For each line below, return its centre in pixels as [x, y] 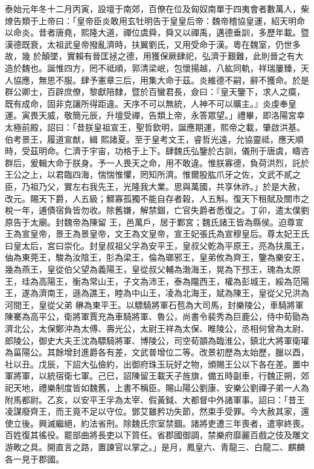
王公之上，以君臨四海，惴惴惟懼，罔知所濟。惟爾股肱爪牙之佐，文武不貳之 [153, 174]
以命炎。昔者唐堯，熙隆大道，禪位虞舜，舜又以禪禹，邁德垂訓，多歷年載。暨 [157, 32]
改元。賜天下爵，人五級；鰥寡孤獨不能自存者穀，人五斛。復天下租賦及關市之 [157, 198]
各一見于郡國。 [34, 458]
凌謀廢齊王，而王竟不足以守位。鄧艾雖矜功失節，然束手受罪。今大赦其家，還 [157, 411]
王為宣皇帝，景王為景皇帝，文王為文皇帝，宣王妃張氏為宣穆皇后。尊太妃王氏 [157, 234]
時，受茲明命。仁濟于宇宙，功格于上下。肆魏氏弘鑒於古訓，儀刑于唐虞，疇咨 [157, 151]
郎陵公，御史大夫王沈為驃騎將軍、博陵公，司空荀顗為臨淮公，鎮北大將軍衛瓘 [157, 340]
